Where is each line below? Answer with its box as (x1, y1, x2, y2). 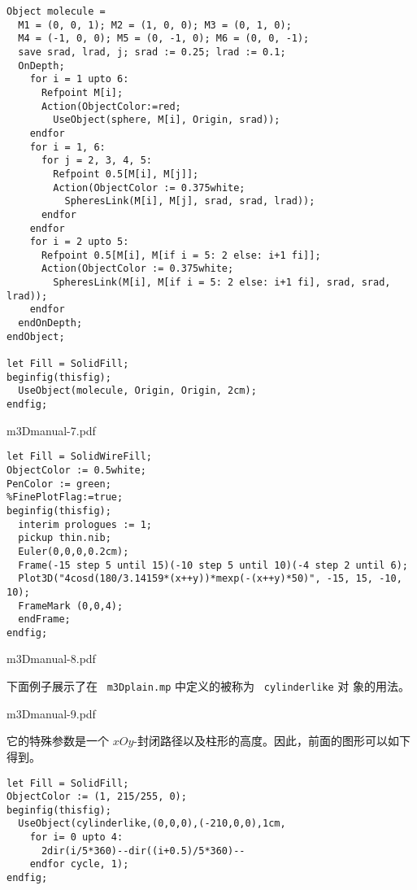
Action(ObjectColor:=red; (41, 100, 181, 112)
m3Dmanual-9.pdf (7, 705, 96, 722)
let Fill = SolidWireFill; (7, 451, 152, 463)
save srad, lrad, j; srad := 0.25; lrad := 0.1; (18, 46, 286, 58)
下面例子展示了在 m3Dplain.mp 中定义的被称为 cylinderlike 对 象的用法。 (7, 678, 410, 695)
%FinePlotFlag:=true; (7, 491, 124, 504)
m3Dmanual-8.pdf (7, 650, 96, 667)
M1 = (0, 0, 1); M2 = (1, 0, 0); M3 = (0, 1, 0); (18, 19, 292, 31)
